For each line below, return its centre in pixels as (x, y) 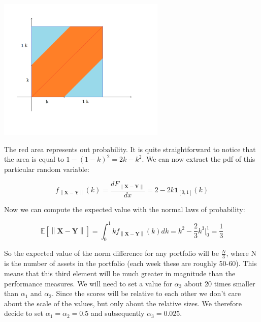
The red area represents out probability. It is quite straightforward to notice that (130, 149)
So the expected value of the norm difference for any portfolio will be (111, 253)
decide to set (24, 313)
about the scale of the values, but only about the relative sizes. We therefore (123, 303)
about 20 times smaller (220, 283)
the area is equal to (34, 159)
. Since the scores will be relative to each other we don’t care (146, 293)
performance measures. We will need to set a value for (88, 283)
